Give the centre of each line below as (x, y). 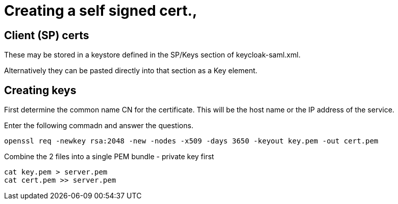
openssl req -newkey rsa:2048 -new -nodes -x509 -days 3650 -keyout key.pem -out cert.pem (191, 141)
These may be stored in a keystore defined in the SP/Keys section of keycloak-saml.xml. (152, 55)
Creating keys (40, 90)
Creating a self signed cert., (101, 11)
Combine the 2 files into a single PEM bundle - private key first (109, 157)
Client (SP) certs (47, 35)
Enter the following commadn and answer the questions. (99, 126)
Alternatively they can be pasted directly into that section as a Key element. (131, 71)
